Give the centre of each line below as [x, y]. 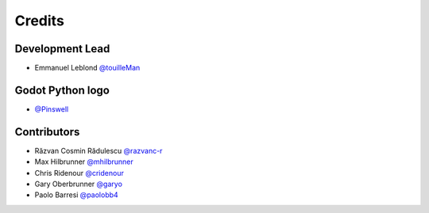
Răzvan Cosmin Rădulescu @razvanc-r [99, 150]
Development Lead [62, 49]
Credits [40, 21]
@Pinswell [52, 109]
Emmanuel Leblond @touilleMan [87, 68]
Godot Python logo [62, 90]
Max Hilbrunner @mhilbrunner [84, 162]
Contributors [47, 132]
